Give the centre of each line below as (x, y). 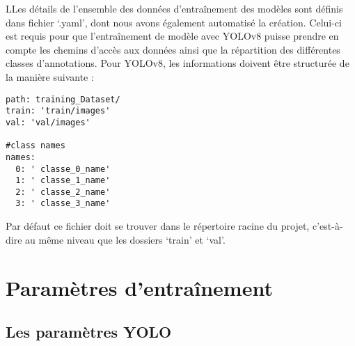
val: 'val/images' (48, 122)
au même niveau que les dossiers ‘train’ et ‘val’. (125, 239)
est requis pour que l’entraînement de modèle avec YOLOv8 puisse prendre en (172, 36)
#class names (35, 146)
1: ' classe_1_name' (63, 181)
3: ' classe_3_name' (63, 204)
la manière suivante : (50, 76)
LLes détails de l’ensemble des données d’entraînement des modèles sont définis (174, 8)
